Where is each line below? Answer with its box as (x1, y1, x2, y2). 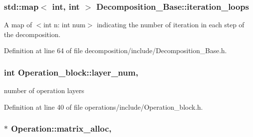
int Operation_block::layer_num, (4, 66, 138, 78)
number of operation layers (4, 85, 84, 96)
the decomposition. (4, 29, 61, 39)
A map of (4, 20, 32, 30)
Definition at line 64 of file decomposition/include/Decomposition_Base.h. (4, 45, 227, 56)
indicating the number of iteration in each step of (97, 20, 245, 30)
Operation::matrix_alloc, (11, 122, 112, 135)
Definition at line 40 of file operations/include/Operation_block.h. (4, 101, 203, 112)
